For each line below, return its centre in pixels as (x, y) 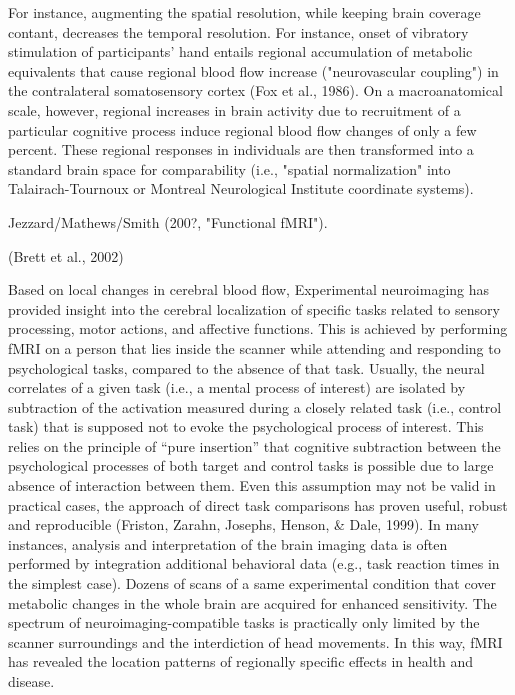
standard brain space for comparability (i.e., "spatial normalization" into (229, 168)
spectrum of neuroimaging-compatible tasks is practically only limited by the (244, 622)
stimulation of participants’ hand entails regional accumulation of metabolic (240, 51)
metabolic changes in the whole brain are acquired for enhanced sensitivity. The (252, 602)
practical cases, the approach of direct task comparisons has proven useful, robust (258, 504)
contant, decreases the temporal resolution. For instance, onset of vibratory (238, 31)
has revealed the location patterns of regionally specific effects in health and (241, 661)
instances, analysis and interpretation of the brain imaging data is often (228, 543)
